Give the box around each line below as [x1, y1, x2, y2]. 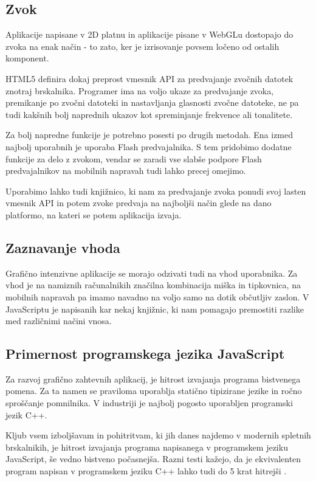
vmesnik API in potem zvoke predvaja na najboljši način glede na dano [5, 196, 272, 209]
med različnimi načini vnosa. [5, 314, 112, 327]
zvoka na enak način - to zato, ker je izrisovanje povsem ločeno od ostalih [5, 40, 280, 52]
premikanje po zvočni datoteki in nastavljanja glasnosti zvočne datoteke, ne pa [5, 96, 299, 109]
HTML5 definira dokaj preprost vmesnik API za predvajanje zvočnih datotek [5, 72, 294, 85]
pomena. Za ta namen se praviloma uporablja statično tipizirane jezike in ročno [5, 384, 302, 397]
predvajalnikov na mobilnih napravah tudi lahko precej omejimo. [5, 164, 246, 177]
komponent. [5, 52, 49, 64]
